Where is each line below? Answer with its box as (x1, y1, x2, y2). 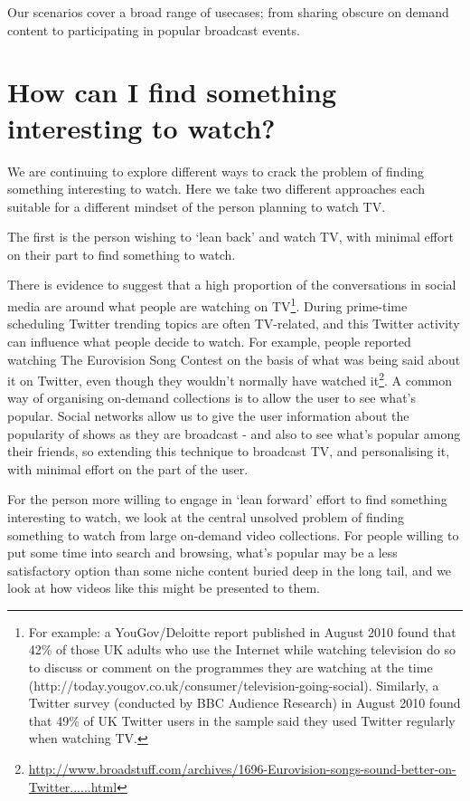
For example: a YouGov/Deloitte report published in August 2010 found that (28, 622, 456, 641)
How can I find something (7, 73, 337, 110)
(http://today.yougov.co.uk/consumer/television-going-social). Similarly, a (28, 675, 439, 694)
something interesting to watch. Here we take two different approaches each (7, 179, 425, 198)
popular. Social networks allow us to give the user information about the (7, 405, 409, 424)
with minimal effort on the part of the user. (7, 459, 249, 478)
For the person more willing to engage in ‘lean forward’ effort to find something (7, 490, 447, 509)
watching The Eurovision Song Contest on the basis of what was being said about (7, 349, 461, 368)
